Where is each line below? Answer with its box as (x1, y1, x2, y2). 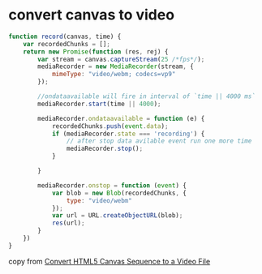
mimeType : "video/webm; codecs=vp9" (51, 71, 176, 79)
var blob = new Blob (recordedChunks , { (51, 189, 187, 197)
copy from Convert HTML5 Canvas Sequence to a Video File (8, 256, 211, 266)
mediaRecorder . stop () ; (66, 144, 144, 153)
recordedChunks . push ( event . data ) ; (51, 122, 169, 131)
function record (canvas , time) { (8, 32, 122, 41)
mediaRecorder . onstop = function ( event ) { (37, 181, 187, 190)
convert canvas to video (8, 6, 175, 24)
